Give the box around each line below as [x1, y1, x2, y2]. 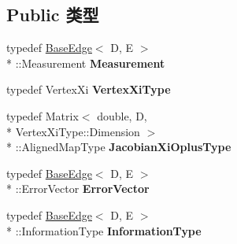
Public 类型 [6, 2, 99, 27]
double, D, [97, 107, 147, 124]
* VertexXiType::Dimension [6, 123, 140, 139]
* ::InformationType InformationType [6, 222, 202, 238]
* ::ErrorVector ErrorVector [6, 180, 150, 197]
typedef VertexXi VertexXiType [6, 81, 171, 98]
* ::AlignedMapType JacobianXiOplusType [6, 139, 231, 155]
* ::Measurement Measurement [6, 54, 165, 71]
